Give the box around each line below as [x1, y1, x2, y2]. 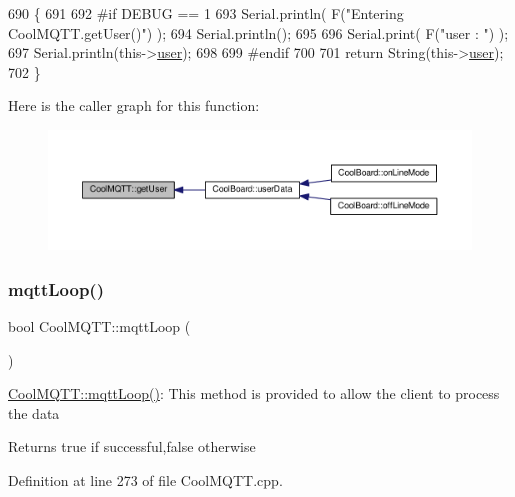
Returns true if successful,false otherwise [8, 436, 256, 457]
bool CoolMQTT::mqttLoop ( [8, 316, 191, 337]
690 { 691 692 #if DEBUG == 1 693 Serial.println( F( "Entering [8, 3, 404, 23]
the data [8, 402, 60, 423]
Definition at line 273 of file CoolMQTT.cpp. [8, 470, 283, 491]
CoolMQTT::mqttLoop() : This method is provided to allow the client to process [8, 383, 500, 404]
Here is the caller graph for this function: [8, 95, 260, 116]
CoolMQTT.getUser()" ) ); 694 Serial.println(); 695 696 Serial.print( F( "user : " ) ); [8, 22, 509, 43]
